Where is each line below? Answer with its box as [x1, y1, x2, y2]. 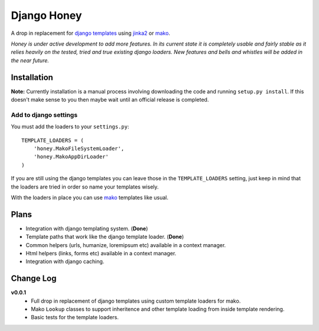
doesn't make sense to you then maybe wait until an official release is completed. [11, 96, 209, 103]
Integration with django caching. [25, 258, 105, 265]
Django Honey [11, 9, 82, 22]
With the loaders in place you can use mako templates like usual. [11, 194, 168, 201]
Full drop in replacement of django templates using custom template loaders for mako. [31, 297, 241, 304]
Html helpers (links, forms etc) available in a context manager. [25, 249, 177, 257]
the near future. [11, 57, 50, 64]
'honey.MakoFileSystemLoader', [33, 145, 125, 152]
